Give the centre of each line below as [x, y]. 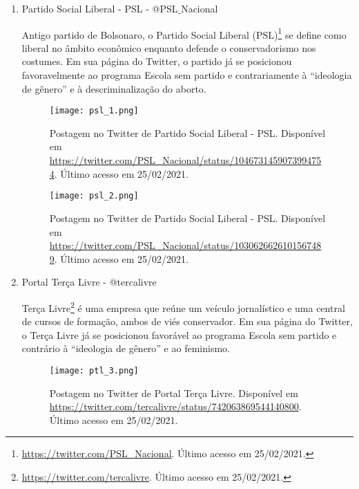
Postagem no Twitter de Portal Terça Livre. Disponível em [174, 393]
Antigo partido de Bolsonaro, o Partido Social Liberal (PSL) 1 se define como [184, 33]
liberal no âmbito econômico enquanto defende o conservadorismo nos [169, 47]
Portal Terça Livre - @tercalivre [89, 282]
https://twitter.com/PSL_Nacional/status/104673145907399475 [185, 160]
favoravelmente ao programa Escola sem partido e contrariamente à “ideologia [187, 75]
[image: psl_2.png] [94, 196]
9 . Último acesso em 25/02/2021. [119, 258]
